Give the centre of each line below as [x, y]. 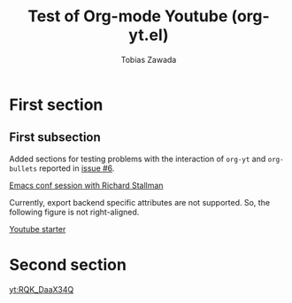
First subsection [55, 138]
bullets [23, 169]
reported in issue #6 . [77, 168]
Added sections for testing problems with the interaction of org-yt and [138, 159]
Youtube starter [38, 229]
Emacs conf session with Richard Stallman [86, 185]
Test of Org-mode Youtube [128, 16]
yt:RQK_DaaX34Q [42, 289]
